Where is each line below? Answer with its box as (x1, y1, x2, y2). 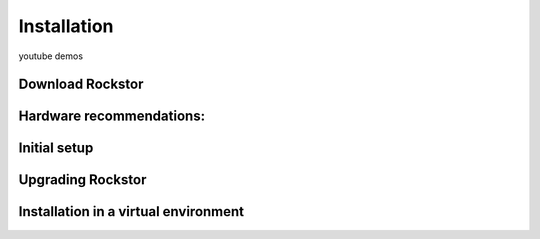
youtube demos (18, 50, 84, 62)
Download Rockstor (18, 76, 144, 93)
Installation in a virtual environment (18, 203, 245, 220)
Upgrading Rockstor (18, 171, 147, 189)
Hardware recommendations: (18, 108, 205, 125)
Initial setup (18, 140, 94, 157)
